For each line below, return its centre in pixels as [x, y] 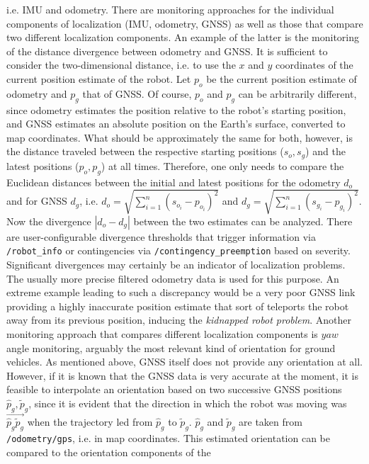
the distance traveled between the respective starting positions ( [145, 151]
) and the [325, 151]
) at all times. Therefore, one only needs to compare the [222, 165]
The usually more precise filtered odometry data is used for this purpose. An [173, 278]
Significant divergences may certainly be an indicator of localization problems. [176, 264]
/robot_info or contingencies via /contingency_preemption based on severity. [178, 250]
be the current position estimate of [282, 78]
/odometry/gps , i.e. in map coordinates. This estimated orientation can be [168, 437]
